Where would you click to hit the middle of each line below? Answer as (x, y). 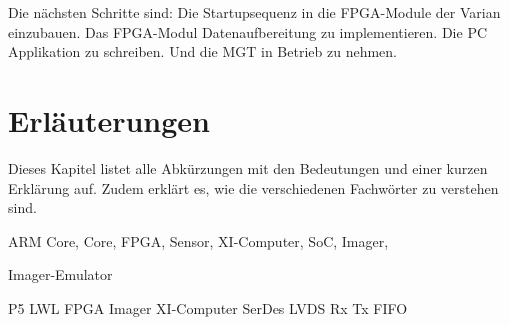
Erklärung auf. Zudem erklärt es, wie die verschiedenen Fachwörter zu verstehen (253, 187)
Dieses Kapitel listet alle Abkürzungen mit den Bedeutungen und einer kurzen (248, 167)
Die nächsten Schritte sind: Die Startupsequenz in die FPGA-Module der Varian (254, 12)
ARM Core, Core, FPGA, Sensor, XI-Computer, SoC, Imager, (198, 240)
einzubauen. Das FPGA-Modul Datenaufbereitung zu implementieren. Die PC (248, 31)
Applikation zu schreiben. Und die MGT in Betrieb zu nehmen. (202, 51)
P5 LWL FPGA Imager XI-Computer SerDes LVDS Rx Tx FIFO (208, 307)
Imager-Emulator (60, 274)
